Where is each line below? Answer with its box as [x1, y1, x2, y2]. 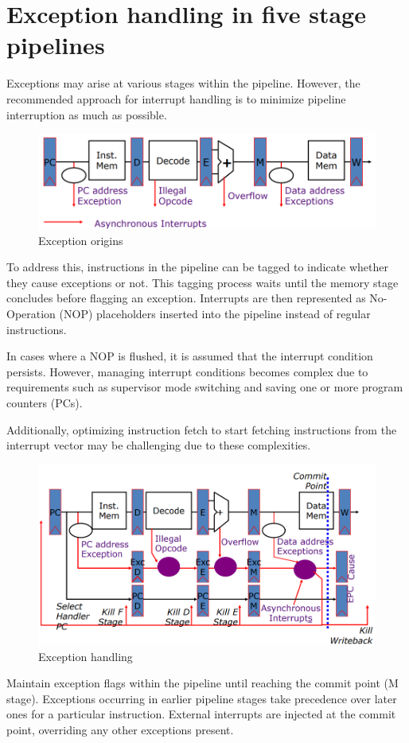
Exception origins [38, 231, 123, 248]
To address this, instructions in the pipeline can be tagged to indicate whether [6, 259, 389, 275]
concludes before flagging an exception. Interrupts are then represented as [6, 290, 366, 306]
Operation [6, 305, 56, 321]
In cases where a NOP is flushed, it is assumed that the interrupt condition [6, 348, 373, 364]
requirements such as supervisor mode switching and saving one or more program [6, 379, 403, 395]
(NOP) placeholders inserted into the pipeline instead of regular [59, 305, 371, 321]
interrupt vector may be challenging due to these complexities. [6, 437, 311, 453]
